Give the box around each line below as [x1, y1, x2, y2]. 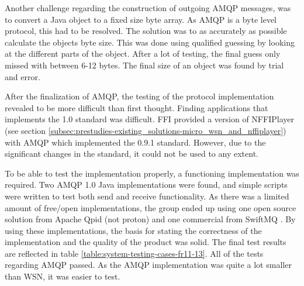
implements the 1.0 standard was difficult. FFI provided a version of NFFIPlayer [5, 113, 294, 125]
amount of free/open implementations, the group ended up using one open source [5, 201, 296, 213]
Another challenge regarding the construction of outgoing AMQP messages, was [5, 2, 291, 13]
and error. [5, 70, 40, 82]
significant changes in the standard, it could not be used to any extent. [5, 147, 258, 160]
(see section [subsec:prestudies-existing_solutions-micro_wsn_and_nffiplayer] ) [5, 124, 286, 136]
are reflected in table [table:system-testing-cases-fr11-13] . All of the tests [5, 247, 264, 259]
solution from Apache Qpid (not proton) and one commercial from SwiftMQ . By [5, 213, 296, 225]
